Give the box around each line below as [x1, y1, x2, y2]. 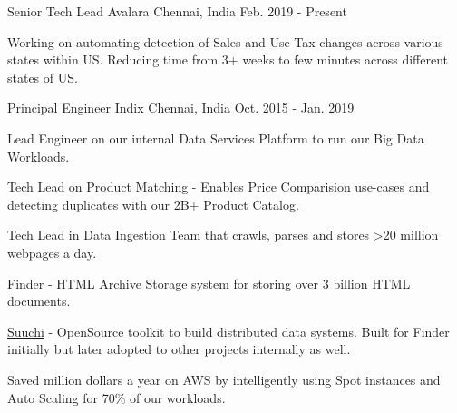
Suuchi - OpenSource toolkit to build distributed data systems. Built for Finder [7, 321, 450, 340]
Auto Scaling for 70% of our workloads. [7, 388, 226, 407]
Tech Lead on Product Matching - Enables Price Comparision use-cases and [7, 177, 430, 196]
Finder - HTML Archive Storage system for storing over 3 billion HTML [7, 273, 411, 292]
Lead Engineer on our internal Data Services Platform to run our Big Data [7, 128, 424, 147]
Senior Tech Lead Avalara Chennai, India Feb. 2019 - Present [7, 2, 347, 20]
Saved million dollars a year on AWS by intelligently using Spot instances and [7, 369, 441, 388]
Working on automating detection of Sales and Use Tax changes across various [7, 32, 443, 51]
